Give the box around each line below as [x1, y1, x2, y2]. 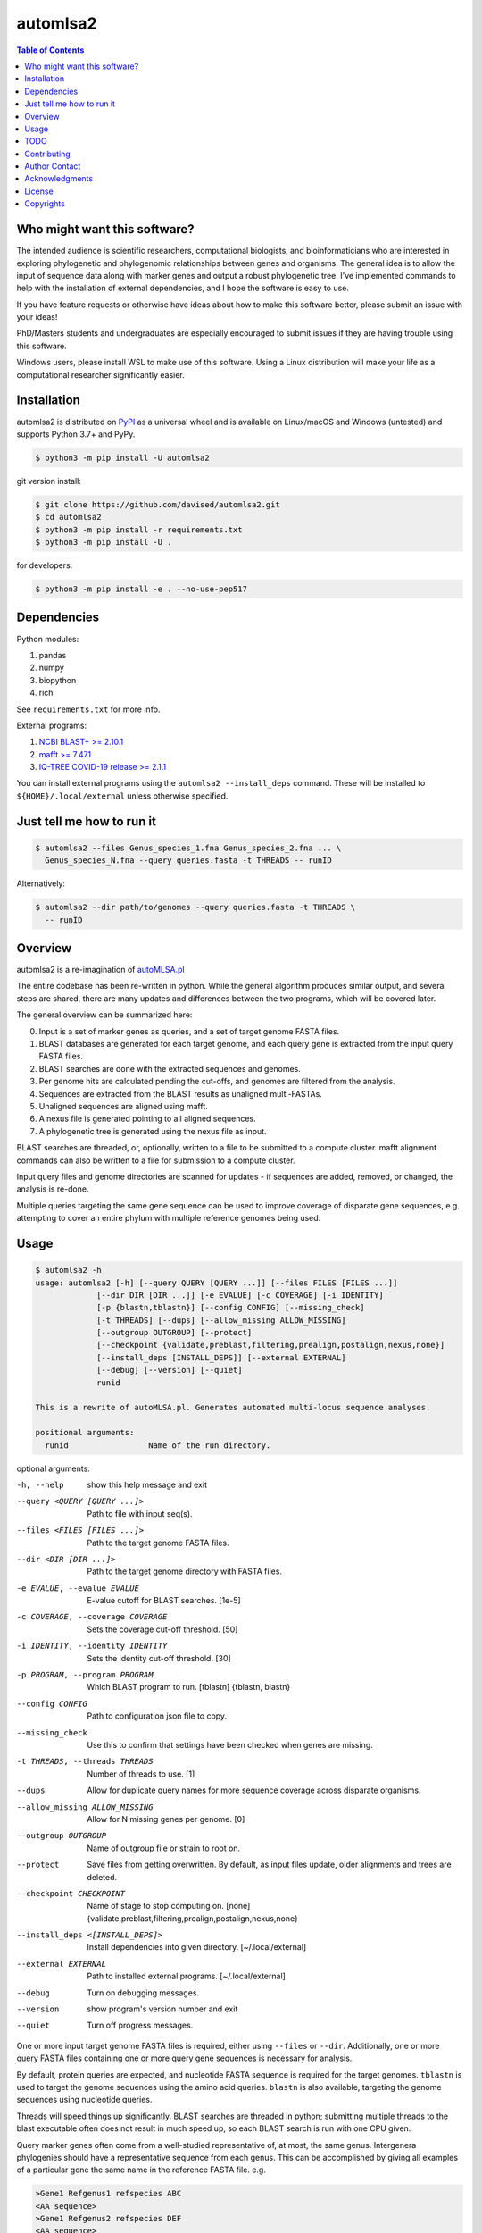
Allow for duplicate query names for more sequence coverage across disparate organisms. [87, 1785, 421, 1795]
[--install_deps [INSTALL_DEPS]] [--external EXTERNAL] [96, 1352, 346, 1362]
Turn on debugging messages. [87, 1987, 200, 1998]
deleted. [87, 1871, 118, 1882]
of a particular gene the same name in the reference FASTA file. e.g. [16, 2164, 267, 2175]
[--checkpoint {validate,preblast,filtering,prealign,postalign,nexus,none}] [96, 1340, 445, 1351]
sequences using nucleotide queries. [16, 2095, 153, 2105]
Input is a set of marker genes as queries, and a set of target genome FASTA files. [38, 1025, 340, 1036]
